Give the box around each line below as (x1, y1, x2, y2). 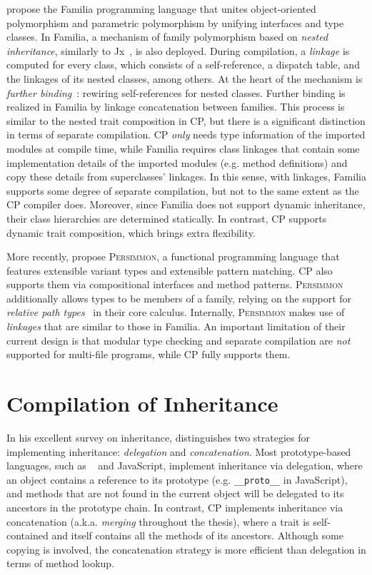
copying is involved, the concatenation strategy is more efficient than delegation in (6, 541, 366, 556)
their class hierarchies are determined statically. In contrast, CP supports (6, 210, 327, 225)
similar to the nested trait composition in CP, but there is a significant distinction (6, 113, 366, 128)
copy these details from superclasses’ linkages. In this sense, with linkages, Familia (6, 169, 366, 184)
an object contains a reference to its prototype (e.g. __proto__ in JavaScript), (6, 472, 348, 487)
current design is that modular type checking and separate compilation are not (6, 332, 351, 347)
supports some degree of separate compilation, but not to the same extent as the (6, 183, 359, 198)
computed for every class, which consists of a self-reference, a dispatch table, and (6, 57, 360, 72)
